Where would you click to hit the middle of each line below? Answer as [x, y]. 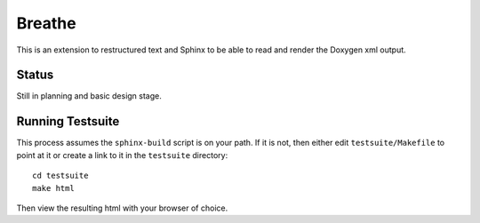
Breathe [46, 23]
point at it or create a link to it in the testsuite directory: [122, 155]
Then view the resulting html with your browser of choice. [122, 208]
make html [53, 188]
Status [35, 75]
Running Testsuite [68, 121]
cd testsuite [60, 176]
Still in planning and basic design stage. [89, 96]
